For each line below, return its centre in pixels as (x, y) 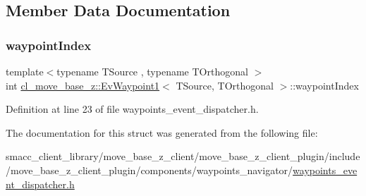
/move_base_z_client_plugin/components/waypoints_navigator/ (150, 170)
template (25, 71)
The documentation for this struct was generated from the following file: (162, 132)
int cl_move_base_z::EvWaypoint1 (83, 85)
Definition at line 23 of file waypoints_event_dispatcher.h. (132, 109)
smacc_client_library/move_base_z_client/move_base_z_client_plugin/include (183, 156)
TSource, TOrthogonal (225, 85)
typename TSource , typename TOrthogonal (152, 71)
